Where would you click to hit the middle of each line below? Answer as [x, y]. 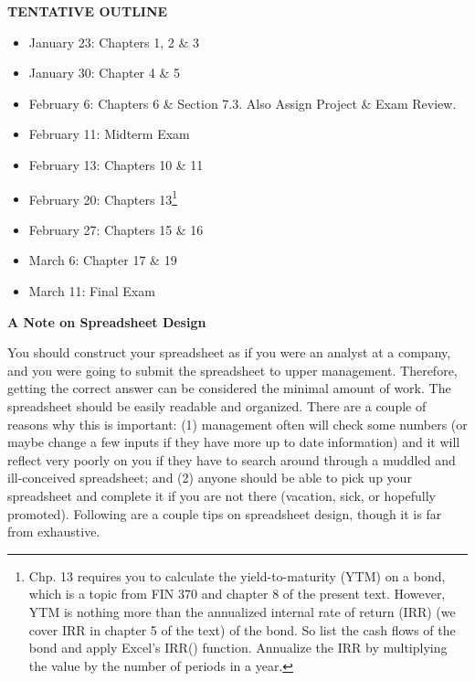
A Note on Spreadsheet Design [107, 321]
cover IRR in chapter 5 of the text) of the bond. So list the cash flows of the [242, 629]
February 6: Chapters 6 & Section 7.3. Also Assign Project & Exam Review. [243, 103]
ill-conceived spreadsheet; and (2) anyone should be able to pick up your [210, 478]
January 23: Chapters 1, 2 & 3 [114, 42]
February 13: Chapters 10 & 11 [116, 164]
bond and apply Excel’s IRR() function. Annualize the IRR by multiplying [238, 648]
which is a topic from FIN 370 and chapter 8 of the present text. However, [237, 594]
